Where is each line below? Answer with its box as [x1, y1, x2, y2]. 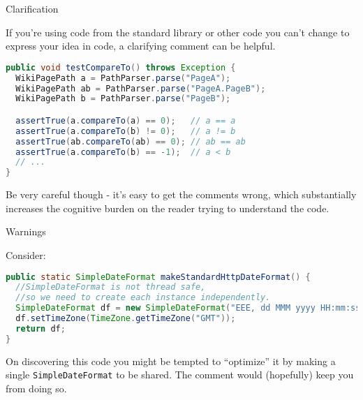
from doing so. [6, 380, 67, 395]
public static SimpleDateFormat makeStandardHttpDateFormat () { [6, 272, 311, 282]
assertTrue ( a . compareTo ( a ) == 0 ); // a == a [15, 115, 236, 126]
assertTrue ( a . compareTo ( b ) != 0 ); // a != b [15, 126, 236, 136]
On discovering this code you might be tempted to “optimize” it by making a [6, 353, 336, 368]
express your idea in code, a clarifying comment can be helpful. [6, 38, 276, 53]
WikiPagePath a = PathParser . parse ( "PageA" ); [15, 73, 231, 83]
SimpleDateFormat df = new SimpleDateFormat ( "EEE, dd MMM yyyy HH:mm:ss [15, 303, 361, 313]
